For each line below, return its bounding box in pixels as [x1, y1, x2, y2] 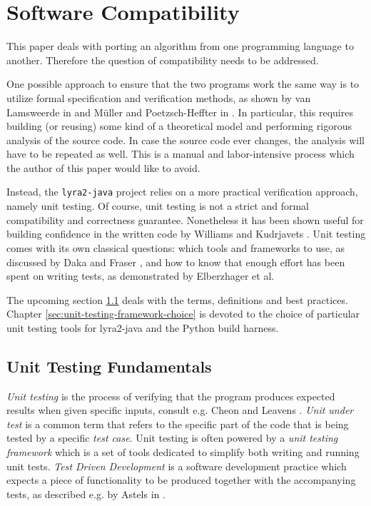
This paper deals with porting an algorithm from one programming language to [6, 39, 354, 54]
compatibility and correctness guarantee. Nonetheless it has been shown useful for [6, 212, 364, 227]
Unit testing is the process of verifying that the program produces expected [6, 388, 335, 403]
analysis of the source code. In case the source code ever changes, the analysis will [6, 132, 365, 147]
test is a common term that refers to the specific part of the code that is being [6, 416, 349, 431]
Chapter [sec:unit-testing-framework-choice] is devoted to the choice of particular [6, 306, 360, 321]
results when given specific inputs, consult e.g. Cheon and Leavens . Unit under [6, 403, 354, 418]
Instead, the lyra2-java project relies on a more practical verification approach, [6, 184, 358, 199]
